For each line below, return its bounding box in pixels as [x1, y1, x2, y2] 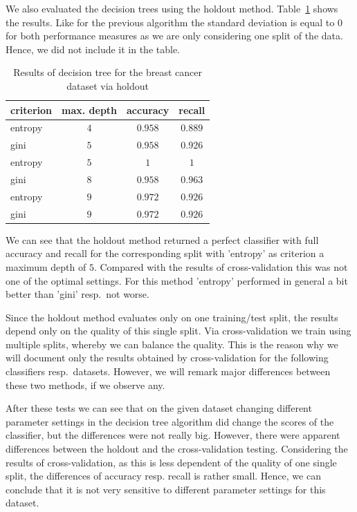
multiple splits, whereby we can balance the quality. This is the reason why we [6, 336, 338, 351]
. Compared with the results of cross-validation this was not [93, 259, 348, 274]
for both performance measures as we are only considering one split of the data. [6, 28, 343, 43]
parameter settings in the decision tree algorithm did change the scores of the [6, 414, 334, 428]
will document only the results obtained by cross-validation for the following [6, 350, 329, 365]
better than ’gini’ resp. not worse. [6, 287, 149, 301]
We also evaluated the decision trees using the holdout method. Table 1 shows [6, 1, 338, 15]
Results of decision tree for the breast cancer [13, 65, 203, 79]
